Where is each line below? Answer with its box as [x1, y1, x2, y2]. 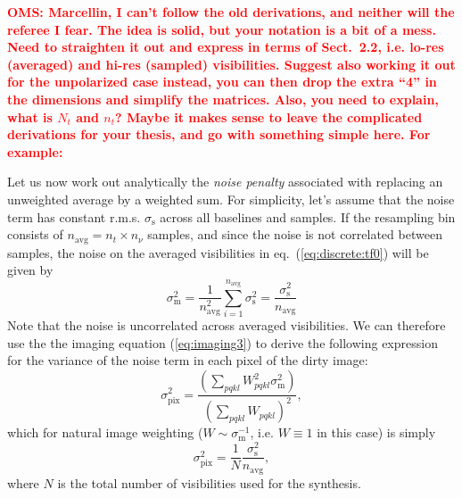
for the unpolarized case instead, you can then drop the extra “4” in [7, 72, 437, 91]
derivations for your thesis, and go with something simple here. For [7, 125, 431, 144]
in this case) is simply [317, 423, 436, 442]
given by [7, 261, 54, 279]
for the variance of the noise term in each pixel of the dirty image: [7, 351, 368, 369]
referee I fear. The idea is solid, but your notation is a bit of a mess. [7, 20, 436, 38]
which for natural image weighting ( [7, 423, 203, 442]
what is [7, 107, 53, 126]
